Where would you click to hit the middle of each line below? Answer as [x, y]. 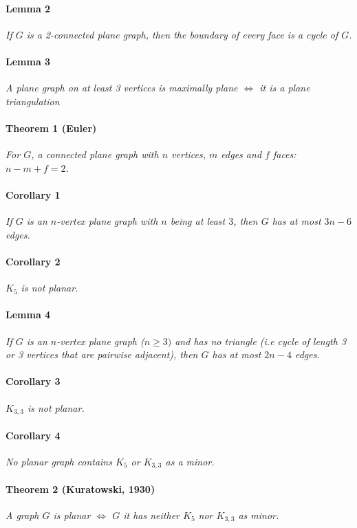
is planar [72, 515]
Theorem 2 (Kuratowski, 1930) [80, 488]
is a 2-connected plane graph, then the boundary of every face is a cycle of [182, 34]
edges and [241, 154]
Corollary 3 [33, 381]
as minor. [259, 515]
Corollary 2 [33, 261]
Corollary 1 [33, 194]
